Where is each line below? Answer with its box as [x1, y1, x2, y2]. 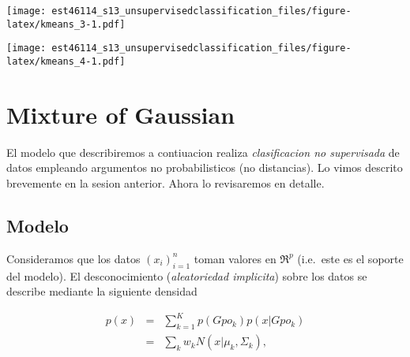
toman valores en [194, 250, 276, 266]
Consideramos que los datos [6, 250, 141, 266]
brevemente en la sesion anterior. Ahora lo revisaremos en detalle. [6, 174, 325, 191]
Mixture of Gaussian [6, 98, 235, 130]
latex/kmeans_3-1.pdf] [6, 18, 126, 30]
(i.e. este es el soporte [297, 250, 404, 266]
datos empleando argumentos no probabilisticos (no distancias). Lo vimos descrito [6, 159, 403, 176]
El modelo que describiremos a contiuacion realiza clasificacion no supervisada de [6, 143, 400, 160]
